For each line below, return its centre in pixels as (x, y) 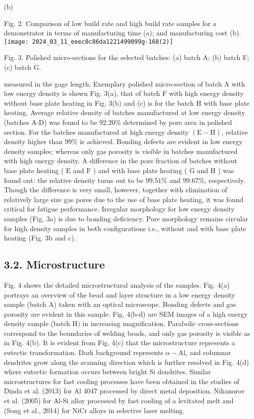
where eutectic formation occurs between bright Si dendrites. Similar (108, 372)
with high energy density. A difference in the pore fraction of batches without (121, 161)
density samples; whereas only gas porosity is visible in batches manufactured (121, 151)
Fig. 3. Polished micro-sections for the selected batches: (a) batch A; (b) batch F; (127, 57)
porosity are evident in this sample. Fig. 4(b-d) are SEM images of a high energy (126, 314)
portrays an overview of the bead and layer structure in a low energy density (120, 294)
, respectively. (225, 180)
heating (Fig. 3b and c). (40, 238)
